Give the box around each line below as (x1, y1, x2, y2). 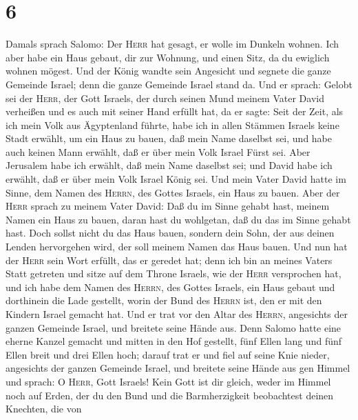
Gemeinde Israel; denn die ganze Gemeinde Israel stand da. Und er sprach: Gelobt (6, 77, 352, 91)
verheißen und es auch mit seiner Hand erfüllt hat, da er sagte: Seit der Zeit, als (6, 104, 344, 119)
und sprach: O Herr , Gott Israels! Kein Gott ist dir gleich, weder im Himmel (6, 374, 331, 388)
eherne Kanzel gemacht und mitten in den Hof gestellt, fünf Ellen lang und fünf (6, 334, 342, 348)
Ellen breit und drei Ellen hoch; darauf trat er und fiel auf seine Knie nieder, (6, 347, 330, 361)
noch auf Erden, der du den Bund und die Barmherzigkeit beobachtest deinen (6, 388, 334, 402)
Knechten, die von (6, 401, 82, 416)
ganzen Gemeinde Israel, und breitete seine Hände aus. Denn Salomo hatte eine (6, 320, 341, 334)
